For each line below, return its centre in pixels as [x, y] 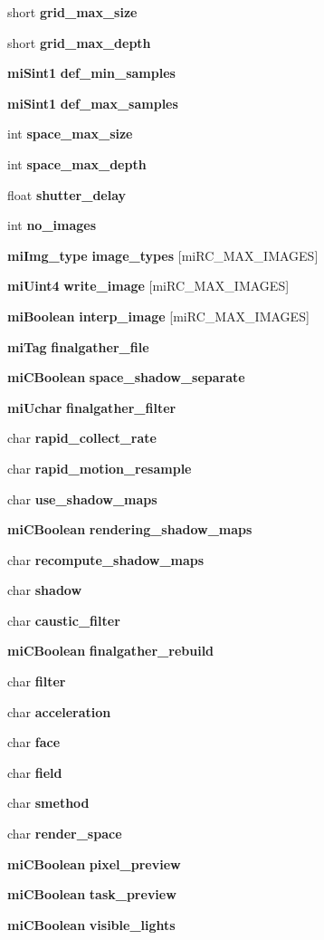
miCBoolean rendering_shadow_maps [130, 529]
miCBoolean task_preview [92, 894]
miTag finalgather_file [78, 346]
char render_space [65, 834]
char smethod [48, 803]
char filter [37, 681]
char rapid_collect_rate [82, 438]
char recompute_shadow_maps [106, 559]
